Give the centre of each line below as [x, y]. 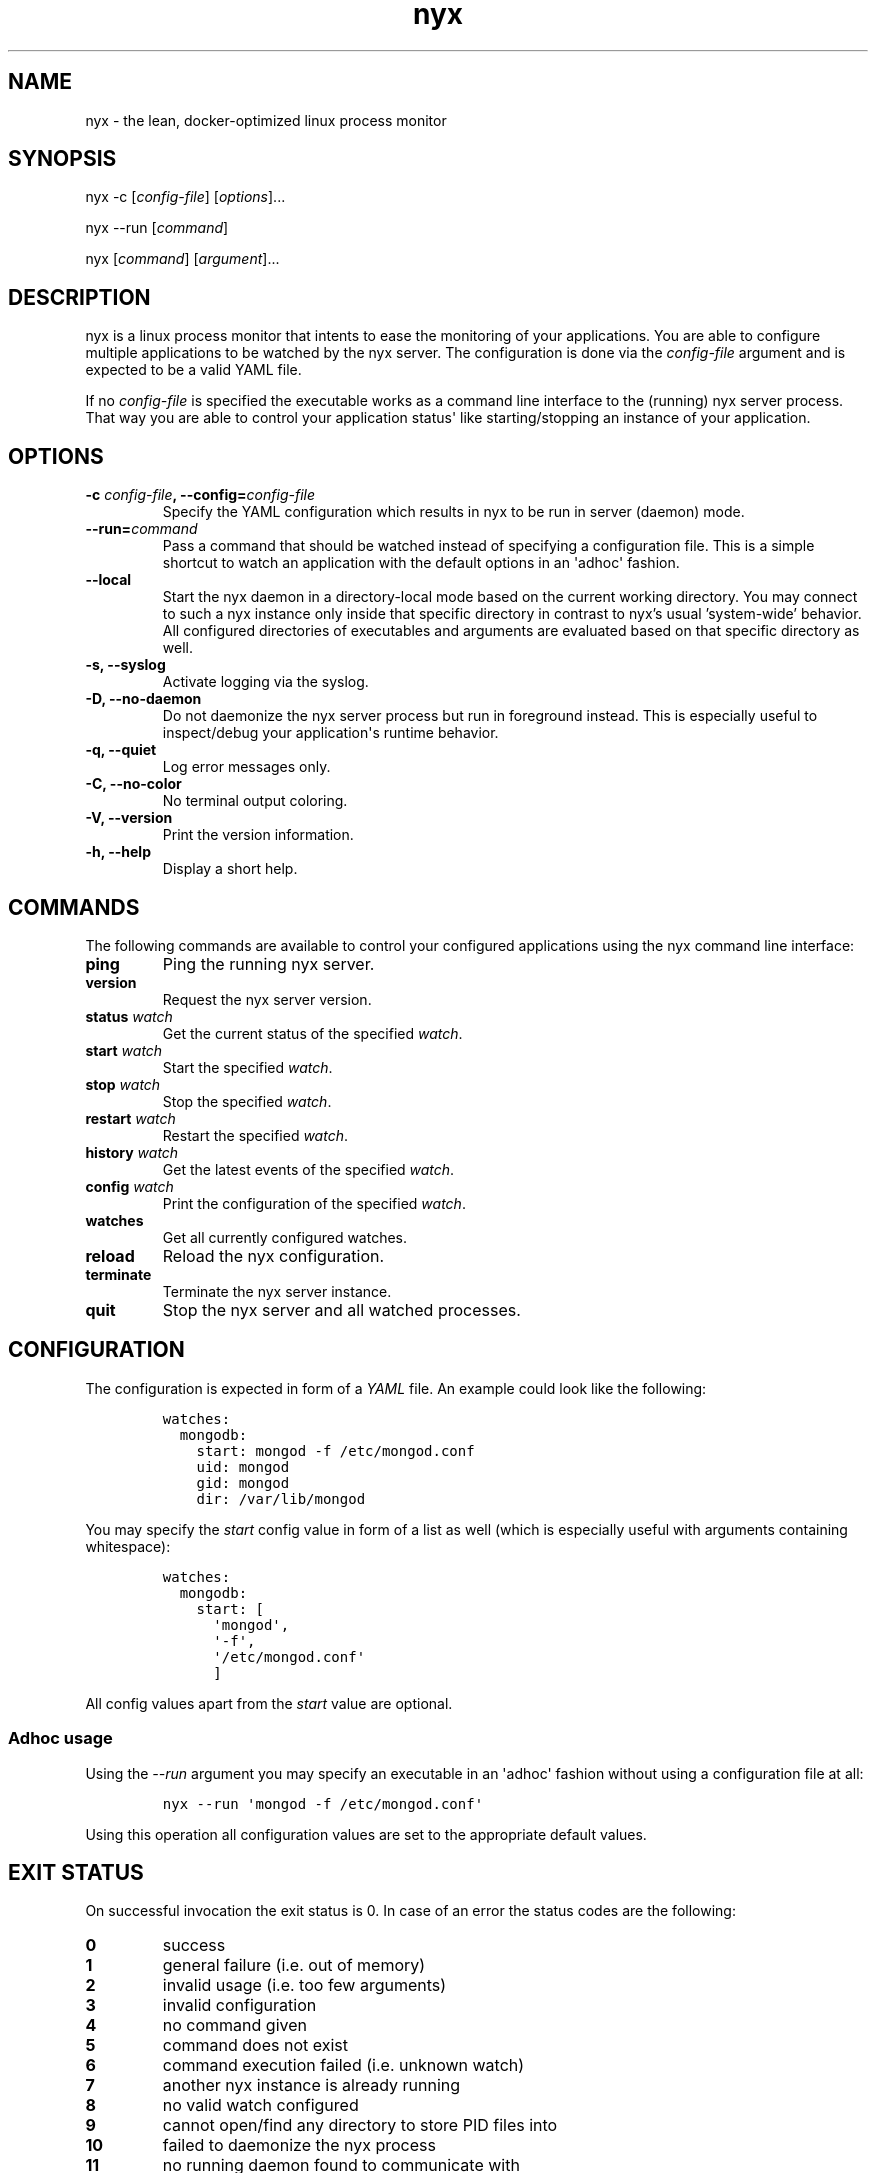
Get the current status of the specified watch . [312, 1033]
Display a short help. [230, 869]
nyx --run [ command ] [157, 228]
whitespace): [128, 1546]
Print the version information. [258, 835]
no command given [234, 2025]
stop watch [123, 1084]
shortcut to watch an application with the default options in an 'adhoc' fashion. [421, 563]
